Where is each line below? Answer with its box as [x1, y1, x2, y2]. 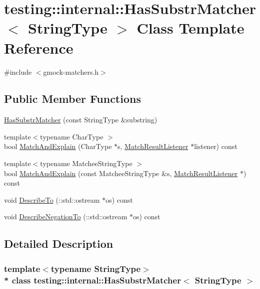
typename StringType [50, 262, 141, 274]
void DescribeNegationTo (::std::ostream [4, 211, 127, 222]
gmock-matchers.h [43, 66, 99, 77]
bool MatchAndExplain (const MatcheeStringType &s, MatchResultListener [4, 168, 238, 178]
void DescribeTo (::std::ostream [4, 194, 100, 205]
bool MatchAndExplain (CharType [4, 141, 112, 152]
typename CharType [40, 131, 103, 141]
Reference [4, 37, 73, 58]
